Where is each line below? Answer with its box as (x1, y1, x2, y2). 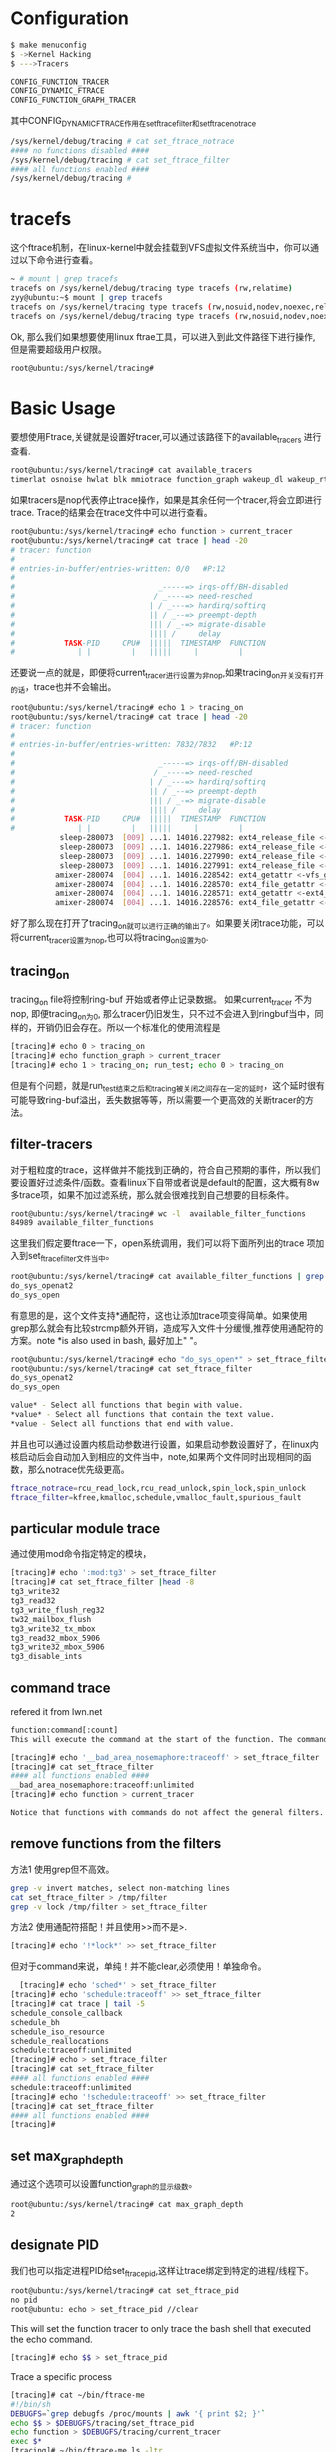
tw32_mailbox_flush (10, 1614, 92, 1624)
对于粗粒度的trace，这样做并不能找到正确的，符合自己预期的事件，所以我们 (10, 1163, 321, 1176)
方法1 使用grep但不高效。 (10, 1863, 115, 1875)
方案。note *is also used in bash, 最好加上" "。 (10, 1334, 203, 1346)
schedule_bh (10, 2017, 60, 2027)
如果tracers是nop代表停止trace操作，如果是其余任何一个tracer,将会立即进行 (10, 494, 322, 506)
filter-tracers (10, 1136, 93, 1153)
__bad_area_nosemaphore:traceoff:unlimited (10, 1780, 195, 1791)
